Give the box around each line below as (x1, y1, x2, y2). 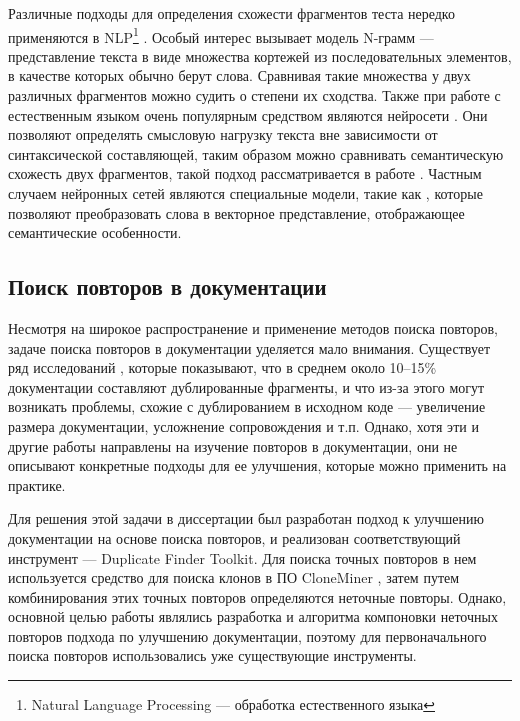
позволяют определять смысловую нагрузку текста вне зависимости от (8, 124, 438, 145)
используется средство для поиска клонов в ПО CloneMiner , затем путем (8, 567, 460, 588)
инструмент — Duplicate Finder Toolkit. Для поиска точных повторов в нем (8, 547, 477, 568)
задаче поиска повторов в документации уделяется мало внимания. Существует (8, 337, 491, 358)
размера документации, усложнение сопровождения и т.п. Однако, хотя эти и (8, 415, 479, 436)
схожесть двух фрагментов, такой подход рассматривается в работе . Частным (8, 163, 482, 184)
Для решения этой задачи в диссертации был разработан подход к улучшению (8, 508, 485, 529)
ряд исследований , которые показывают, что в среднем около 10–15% (8, 357, 437, 378)
